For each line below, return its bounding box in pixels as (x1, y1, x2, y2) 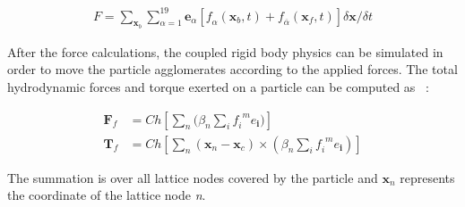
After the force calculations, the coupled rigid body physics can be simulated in (7, 42, 443, 61)
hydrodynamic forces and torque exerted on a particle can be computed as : (7, 77, 429, 95)
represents (400, 168, 455, 186)
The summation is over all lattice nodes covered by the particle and (7, 168, 378, 186)
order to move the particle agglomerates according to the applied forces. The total (7, 60, 458, 79)
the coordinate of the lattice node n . (7, 186, 206, 204)
